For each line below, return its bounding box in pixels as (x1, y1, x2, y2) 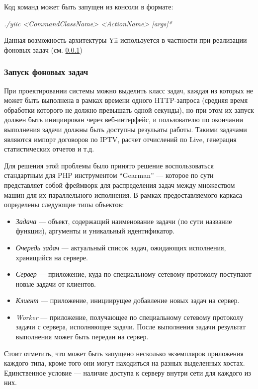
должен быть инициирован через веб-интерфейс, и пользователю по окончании (4, 114, 243, 125)
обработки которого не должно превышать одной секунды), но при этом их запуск (4, 104, 254, 115)
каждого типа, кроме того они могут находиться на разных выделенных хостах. (4, 358, 245, 368)
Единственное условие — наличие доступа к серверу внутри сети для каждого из (4, 367, 251, 378)
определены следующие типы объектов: (4, 199, 124, 210)
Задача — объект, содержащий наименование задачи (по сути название (15, 216, 232, 226)
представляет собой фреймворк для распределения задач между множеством (4, 179, 235, 190)
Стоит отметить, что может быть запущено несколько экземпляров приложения (4, 348, 244, 358)
